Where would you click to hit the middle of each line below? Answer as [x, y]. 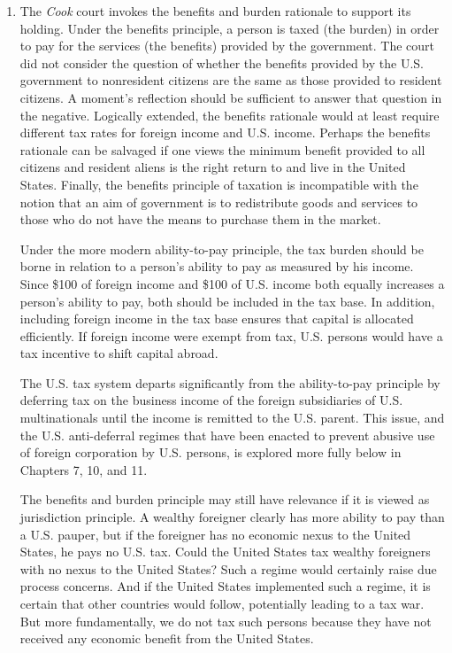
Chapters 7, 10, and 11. [84, 469]
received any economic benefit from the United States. [167, 638]
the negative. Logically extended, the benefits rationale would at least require [230, 115]
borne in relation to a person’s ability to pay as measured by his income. [217, 266]
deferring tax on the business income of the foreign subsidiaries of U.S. [211, 400]
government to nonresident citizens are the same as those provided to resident [231, 80]
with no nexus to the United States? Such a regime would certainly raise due [228, 568]
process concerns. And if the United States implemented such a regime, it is [225, 586]
